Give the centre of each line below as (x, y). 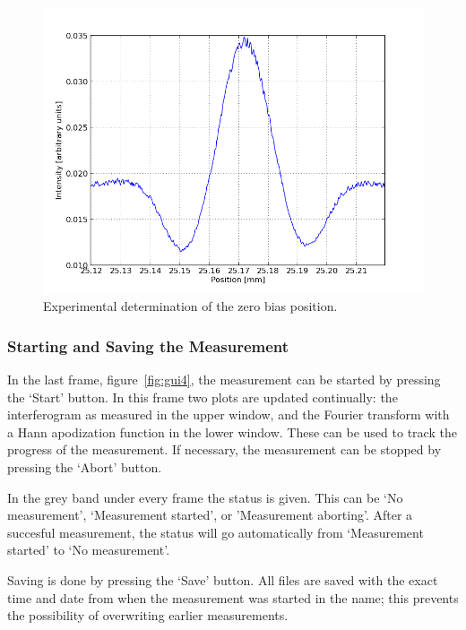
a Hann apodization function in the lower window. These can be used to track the (232, 432)
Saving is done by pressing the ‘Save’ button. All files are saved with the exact (223, 579)
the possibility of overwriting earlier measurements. (148, 615)
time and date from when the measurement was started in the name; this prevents (233, 597)
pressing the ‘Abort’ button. (85, 466)
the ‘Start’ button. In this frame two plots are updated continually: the (203, 397)
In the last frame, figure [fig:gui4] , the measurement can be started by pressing (224, 379)
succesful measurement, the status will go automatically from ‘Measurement (216, 532)
